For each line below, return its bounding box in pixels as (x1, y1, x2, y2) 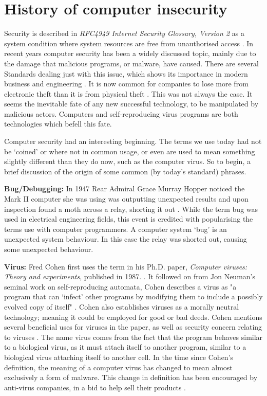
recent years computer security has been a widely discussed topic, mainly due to (4, 48, 256, 59)
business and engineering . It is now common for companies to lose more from (4, 78, 249, 89)
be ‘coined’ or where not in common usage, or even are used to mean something (4, 146, 255, 156)
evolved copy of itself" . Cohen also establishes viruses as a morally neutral (4, 301, 239, 312)
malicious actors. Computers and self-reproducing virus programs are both (4, 108, 238, 119)
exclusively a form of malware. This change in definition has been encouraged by (4, 372, 258, 383)
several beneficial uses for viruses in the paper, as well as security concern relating (4, 321, 262, 332)
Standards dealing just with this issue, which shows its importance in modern (4, 68, 248, 79)
